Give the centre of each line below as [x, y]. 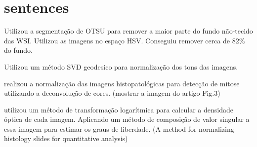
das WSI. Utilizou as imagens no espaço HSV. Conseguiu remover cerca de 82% [125, 40]
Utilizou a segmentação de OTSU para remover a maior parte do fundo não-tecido [128, 31]
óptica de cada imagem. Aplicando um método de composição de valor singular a [127, 119]
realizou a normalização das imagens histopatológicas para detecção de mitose [122, 83]
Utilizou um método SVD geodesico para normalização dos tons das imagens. [121, 66]
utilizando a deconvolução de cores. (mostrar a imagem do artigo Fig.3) [112, 93]
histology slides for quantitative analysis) [66, 138]
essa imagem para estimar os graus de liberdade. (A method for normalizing [119, 129]
